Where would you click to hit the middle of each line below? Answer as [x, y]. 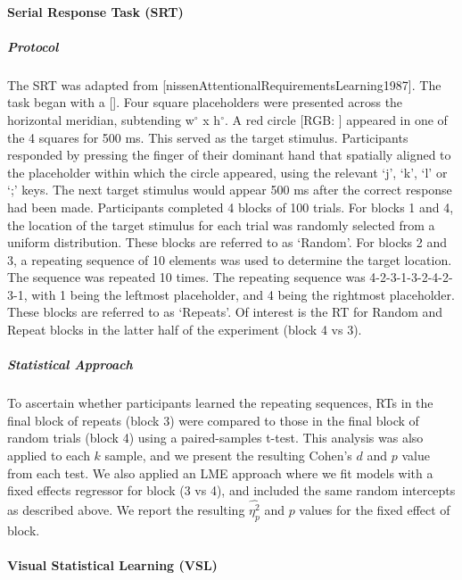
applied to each [49, 455]
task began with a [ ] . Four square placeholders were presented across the [205, 102]
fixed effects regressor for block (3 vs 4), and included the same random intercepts [231, 490]
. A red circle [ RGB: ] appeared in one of [336, 119]
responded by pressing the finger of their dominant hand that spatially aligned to [229, 155]
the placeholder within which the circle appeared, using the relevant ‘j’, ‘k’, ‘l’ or [227, 172]
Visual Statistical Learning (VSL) [112, 565]
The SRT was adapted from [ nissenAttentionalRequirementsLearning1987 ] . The [224, 84]
